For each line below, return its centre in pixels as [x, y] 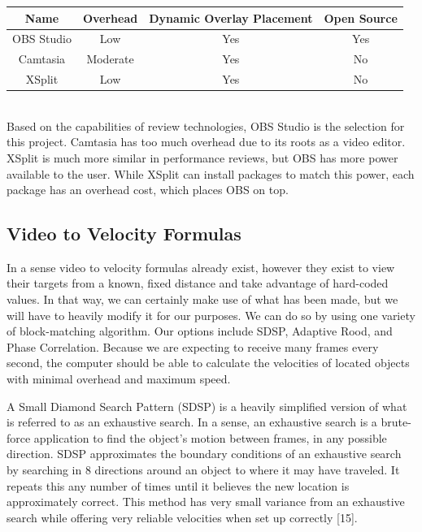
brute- [396, 422]
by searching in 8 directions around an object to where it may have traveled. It [203, 470]
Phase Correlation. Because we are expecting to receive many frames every [193, 346]
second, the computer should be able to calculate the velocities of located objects [208, 363]
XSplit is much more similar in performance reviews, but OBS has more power [202, 157]
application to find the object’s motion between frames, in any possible [210, 437]
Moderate [110, 59]
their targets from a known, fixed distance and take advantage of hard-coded [198, 283]
